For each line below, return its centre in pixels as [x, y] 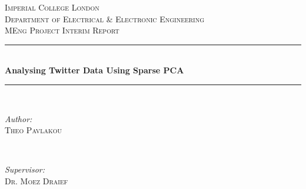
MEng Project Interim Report [62, 30]
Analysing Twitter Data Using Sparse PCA [94, 70]
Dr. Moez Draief [36, 180]
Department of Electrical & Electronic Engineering [105, 18]
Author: [19, 118]
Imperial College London [52, 7]
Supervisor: [25, 169]
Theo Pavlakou [34, 130]
